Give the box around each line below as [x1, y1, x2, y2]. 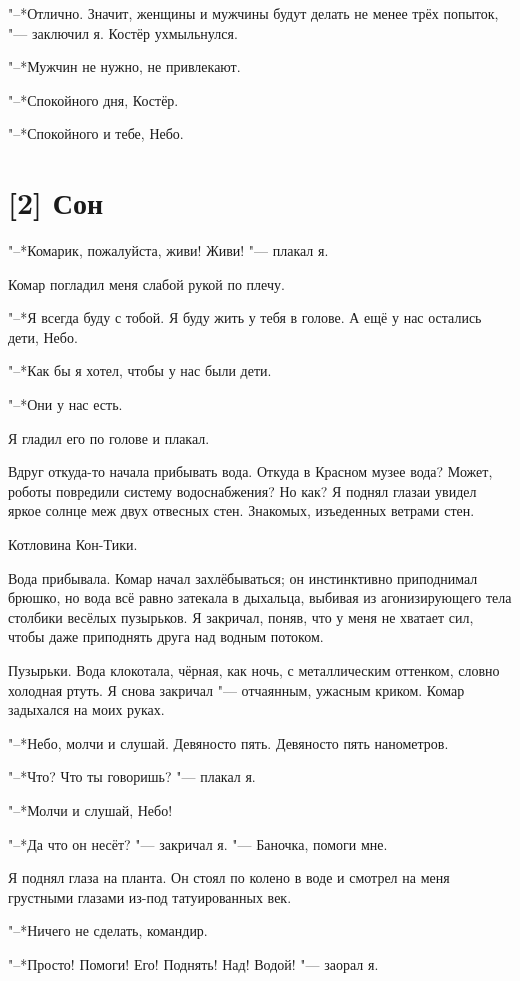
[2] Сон [8, 182, 104, 223]
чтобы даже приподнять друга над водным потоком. [8, 626, 324, 647]
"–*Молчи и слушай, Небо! [8, 799, 173, 820]
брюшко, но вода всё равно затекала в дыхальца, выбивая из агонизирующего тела [8, 587, 512, 608]
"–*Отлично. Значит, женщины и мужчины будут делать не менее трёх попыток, [8, 3, 499, 23]
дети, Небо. [8, 326, 78, 347]
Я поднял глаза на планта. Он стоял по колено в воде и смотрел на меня [8, 867, 450, 888]
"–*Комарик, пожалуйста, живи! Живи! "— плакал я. [8, 240, 329, 261]
